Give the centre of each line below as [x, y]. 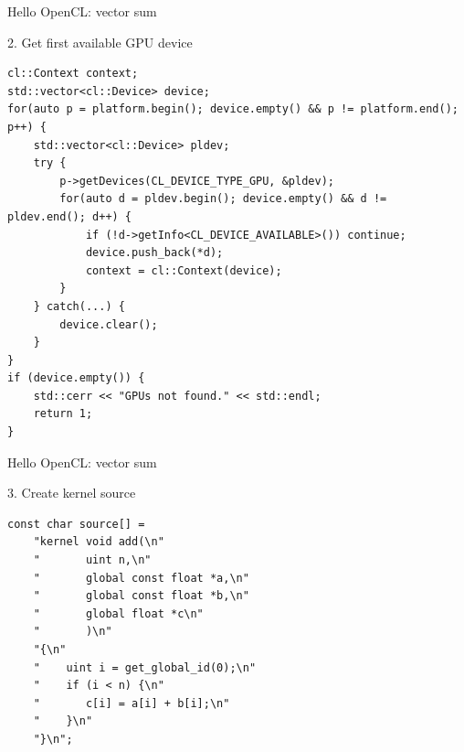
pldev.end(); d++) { [70, 216]
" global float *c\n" [118, 613]
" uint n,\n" [92, 560]
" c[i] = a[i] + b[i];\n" [132, 703]
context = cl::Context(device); [184, 270]
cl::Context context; [73, 74]
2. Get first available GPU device [100, 42]
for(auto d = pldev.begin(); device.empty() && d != [223, 199]
